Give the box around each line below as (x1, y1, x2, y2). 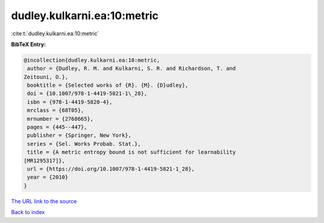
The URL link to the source (11, 197, 77, 204)
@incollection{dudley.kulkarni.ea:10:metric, (23, 57, 160, 63)
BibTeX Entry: (11, 41, 46, 48)
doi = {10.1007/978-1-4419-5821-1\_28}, (27, 90, 148, 97)
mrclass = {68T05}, (27, 107, 84, 114)
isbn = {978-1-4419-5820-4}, (27, 99, 113, 105)
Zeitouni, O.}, (23, 74, 68, 80)
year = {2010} (27, 174, 68, 181)
